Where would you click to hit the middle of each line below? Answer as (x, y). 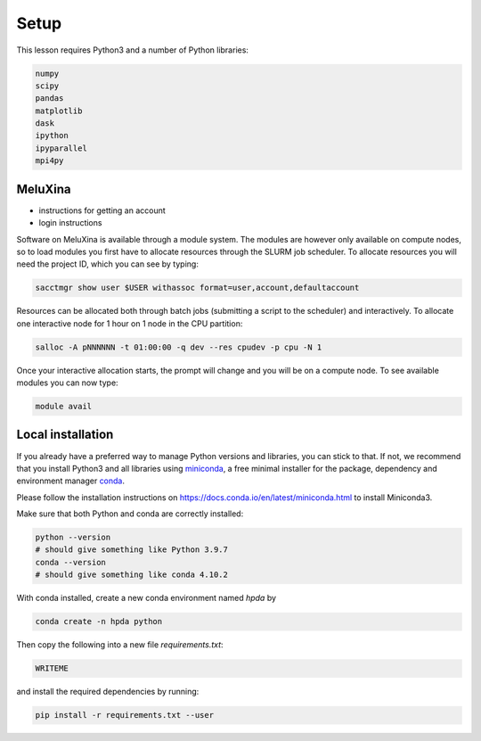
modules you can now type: (68, 383)
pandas (49, 99)
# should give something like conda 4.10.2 (132, 575)
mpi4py (49, 161)
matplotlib (59, 111)
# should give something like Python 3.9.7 (132, 550)
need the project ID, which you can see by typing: (108, 264)
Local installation (65, 435)
